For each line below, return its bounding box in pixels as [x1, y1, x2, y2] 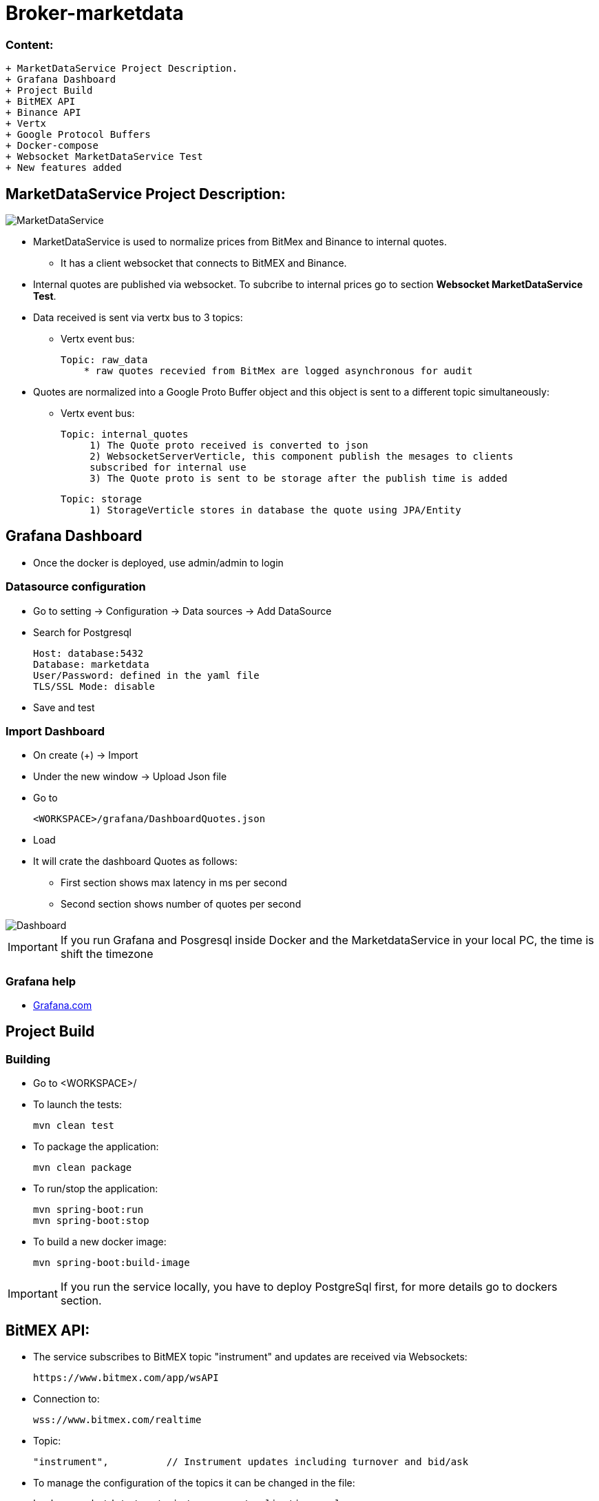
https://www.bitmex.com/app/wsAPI [33, 1372, 219, 1384]
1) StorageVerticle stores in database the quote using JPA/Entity [90, 504, 461, 515]
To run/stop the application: [33, 1183, 158, 1195]
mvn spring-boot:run [33, 1204, 144, 1216]
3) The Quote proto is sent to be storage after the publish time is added [90, 472, 508, 484]
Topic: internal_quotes [61, 428, 189, 440]
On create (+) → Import [33, 749, 138, 762]
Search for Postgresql [33, 626, 132, 638]
